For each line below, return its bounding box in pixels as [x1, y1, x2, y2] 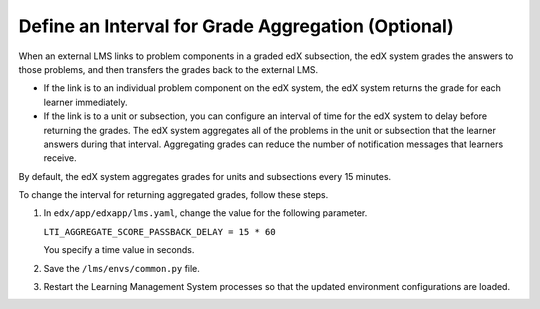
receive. [43, 152, 77, 164]
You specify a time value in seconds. [43, 244, 195, 256]
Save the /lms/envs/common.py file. [43, 262, 200, 274]
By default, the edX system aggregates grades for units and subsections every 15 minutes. [18, 170, 392, 182]
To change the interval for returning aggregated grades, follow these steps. [18, 189, 329, 201]
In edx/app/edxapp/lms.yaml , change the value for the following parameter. [43, 207, 368, 219]
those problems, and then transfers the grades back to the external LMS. [18, 63, 319, 75]
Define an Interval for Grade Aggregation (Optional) [18, 15, 454, 37]
